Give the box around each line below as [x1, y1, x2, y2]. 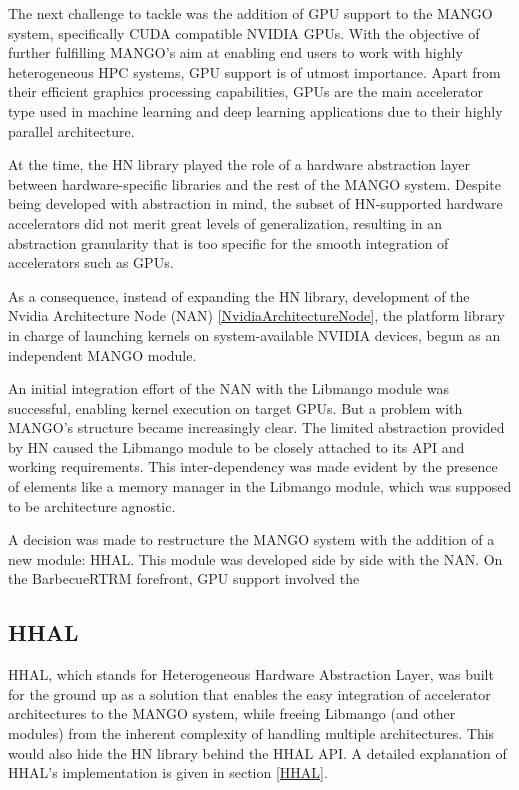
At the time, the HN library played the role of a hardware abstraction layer [8, 154, 470, 175]
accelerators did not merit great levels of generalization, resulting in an [8, 212, 443, 233]
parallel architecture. [8, 120, 135, 141]
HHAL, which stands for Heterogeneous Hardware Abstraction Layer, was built [8, 664, 494, 685]
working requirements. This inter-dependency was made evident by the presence [8, 456, 498, 477]
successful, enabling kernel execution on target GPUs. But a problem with [8, 397, 463, 418]
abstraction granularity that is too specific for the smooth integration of [8, 232, 449, 253]
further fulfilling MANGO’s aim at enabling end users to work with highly [8, 42, 463, 63]
